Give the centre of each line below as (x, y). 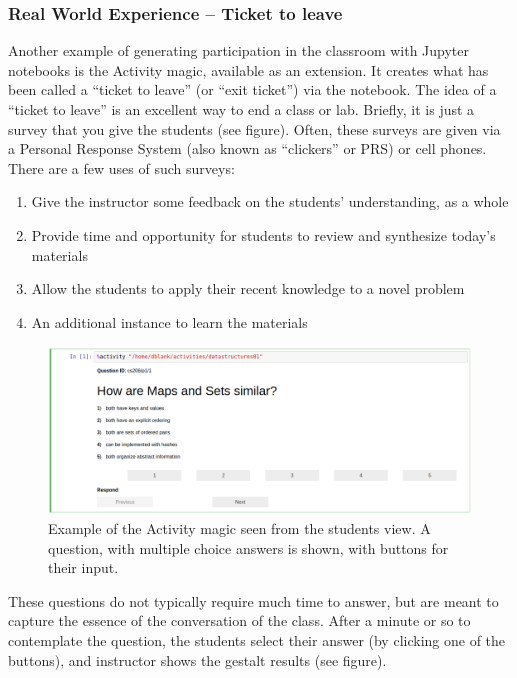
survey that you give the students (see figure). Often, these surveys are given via (254, 128)
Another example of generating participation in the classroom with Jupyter (239, 50)
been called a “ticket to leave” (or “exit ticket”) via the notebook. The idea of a (252, 89)
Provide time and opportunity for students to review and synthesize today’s (263, 234)
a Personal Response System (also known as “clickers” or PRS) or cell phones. (247, 148)
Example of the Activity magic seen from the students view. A (239, 528)
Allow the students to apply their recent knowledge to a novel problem (248, 288)
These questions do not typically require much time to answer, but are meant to (253, 600)
